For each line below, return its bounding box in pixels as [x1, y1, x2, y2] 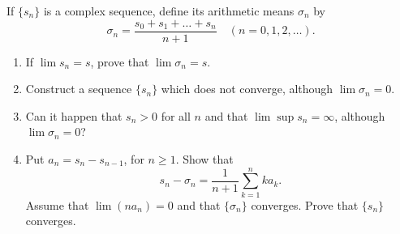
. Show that [175, 151, 234, 168]
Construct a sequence [25, 80, 132, 97]
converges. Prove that [251, 196, 359, 213]
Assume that [25, 196, 89, 213]
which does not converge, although [161, 80, 333, 97]
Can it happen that [25, 107, 123, 124]
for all [161, 107, 191, 124]
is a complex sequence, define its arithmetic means [43, 2, 295, 19]
